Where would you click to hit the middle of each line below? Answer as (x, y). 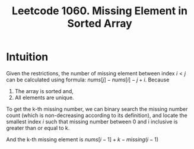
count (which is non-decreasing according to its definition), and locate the (97, 115)
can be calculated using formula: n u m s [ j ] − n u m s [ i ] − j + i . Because (88, 80)
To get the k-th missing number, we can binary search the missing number (97, 109)
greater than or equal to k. (38, 128)
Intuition (27, 57)
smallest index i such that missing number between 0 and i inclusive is (92, 121)
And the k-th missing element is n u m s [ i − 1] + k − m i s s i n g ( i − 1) (82, 139)
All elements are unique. (44, 97)
